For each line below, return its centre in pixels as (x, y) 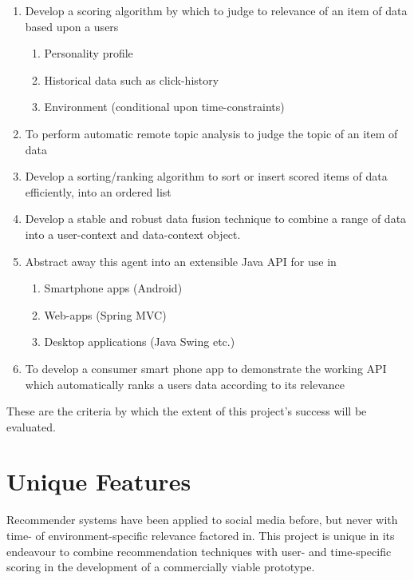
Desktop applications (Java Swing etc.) (140, 342)
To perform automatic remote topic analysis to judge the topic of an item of (211, 133)
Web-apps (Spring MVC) (105, 314)
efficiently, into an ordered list (98, 191)
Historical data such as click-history (132, 79)
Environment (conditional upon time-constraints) (164, 107)
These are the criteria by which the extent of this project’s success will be (187, 411)
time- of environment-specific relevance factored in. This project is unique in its (201, 535)
